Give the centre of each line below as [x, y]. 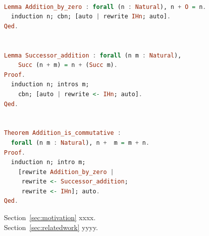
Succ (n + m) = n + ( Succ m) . [68, 65]
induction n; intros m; [50, 85]
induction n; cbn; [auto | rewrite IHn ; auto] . [91, 17]
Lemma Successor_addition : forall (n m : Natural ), [93, 55]
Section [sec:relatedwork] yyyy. [51, 227]
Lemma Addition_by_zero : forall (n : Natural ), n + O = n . [105, 7]
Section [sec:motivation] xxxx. [50, 217]
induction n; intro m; [48, 162]
